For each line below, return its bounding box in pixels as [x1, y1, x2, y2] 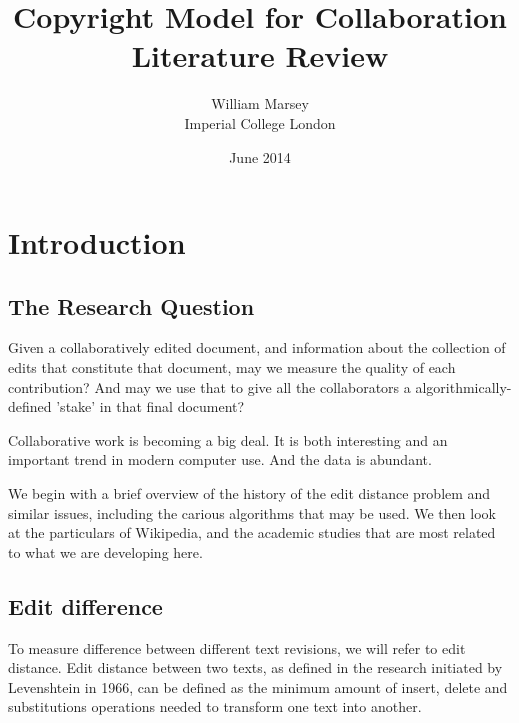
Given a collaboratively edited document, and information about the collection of [8, 337, 506, 358]
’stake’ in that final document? [56, 396, 245, 417]
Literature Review [131, 35, 389, 76]
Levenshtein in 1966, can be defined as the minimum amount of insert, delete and [8, 676, 508, 697]
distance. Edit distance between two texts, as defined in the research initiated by [8, 657, 503, 678]
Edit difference [8, 590, 163, 621]
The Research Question [8, 290, 255, 321]
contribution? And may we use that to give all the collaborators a [8, 376, 411, 397]
